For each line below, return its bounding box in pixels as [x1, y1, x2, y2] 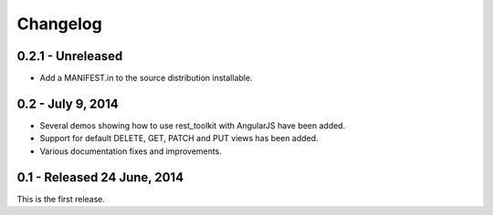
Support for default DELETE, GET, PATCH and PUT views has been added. [39, 133, 319, 144]
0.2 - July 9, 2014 [16, 96, 119, 111]
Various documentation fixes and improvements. [39, 146, 223, 157]
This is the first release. [16, 193, 105, 204]
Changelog [16, 14, 102, 34]
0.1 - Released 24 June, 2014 [16, 169, 184, 185]
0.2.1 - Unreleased [16, 48, 123, 64]
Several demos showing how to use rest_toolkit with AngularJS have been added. [39, 119, 346, 131]
